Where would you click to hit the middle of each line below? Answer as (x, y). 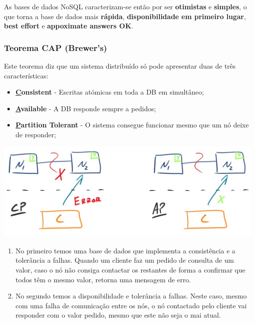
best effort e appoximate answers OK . (69, 26)
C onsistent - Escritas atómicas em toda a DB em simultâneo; (110, 92)
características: (26, 75)
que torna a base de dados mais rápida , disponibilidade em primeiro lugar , (125, 16)
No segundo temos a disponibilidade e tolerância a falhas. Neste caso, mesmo (131, 296)
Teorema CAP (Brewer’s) (56, 47)
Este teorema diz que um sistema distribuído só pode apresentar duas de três (120, 66)
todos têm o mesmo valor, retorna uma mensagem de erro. (103, 279)
